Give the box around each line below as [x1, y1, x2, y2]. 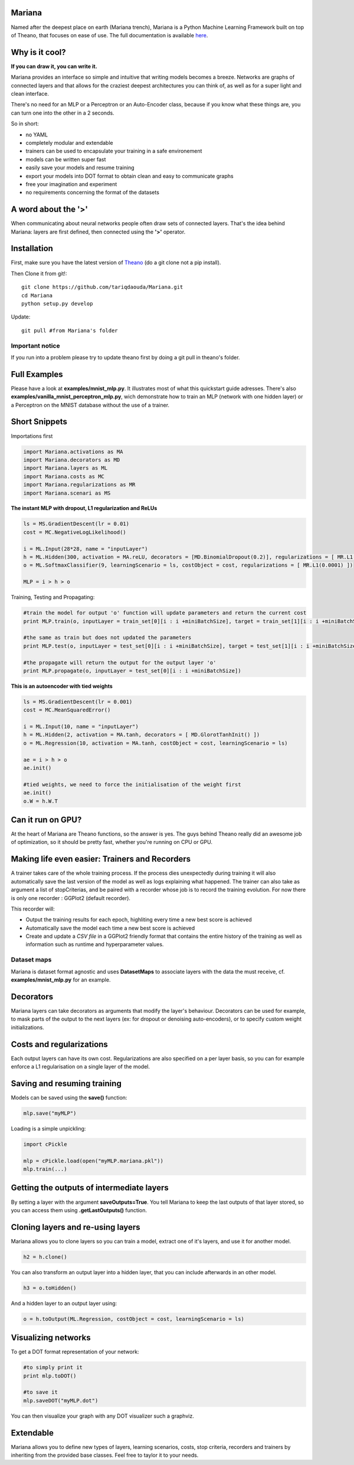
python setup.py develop [21, 300, 93, 307]
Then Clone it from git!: [11, 269, 67, 277]
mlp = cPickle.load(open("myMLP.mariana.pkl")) [23, 1157, 163, 1164]
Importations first [11, 432, 53, 440]
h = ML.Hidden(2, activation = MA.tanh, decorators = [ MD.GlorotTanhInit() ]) [23, 732, 260, 738]
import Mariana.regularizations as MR [23, 482, 136, 488]
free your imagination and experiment [25, 180, 117, 187]
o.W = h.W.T [23, 798, 58, 804]
